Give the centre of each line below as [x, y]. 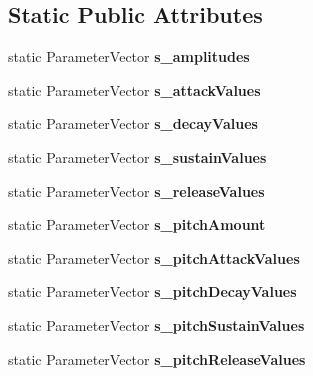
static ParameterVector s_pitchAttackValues [154, 257]
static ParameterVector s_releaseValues [136, 190]
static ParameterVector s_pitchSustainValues [156, 324]
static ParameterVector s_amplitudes [129, 56]
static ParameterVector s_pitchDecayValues [152, 291]
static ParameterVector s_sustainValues [137, 156]
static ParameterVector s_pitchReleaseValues [157, 358]
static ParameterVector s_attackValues [134, 89]
